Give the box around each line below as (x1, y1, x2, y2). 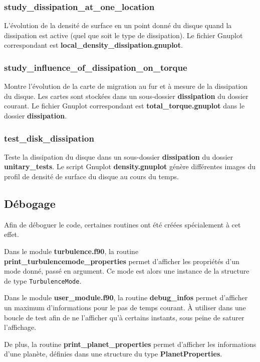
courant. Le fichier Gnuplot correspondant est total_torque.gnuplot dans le (4, 100, 245, 111)
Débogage (4, 195, 56, 211)
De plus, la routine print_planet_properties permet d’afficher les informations (4, 338, 256, 349)
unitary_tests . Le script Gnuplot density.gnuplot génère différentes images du (4, 161, 255, 172)
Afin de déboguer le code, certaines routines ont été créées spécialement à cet (4, 219, 241, 229)
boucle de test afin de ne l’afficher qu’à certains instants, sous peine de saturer (4, 312, 244, 322)
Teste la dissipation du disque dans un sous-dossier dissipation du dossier (4, 151, 233, 162)
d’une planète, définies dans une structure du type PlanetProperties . (4, 348, 222, 359)
